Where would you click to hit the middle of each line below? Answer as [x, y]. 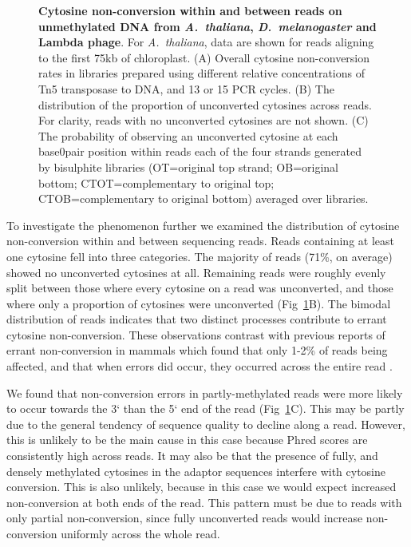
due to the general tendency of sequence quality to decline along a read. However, [206, 424]
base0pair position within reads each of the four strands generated [200, 151]
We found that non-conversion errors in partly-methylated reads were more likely [205, 392]
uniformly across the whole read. [140, 533]
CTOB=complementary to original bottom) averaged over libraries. [204, 198]
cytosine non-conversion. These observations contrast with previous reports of [196, 334]
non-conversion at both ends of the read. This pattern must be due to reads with [204, 502]
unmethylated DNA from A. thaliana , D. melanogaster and [207, 26]
